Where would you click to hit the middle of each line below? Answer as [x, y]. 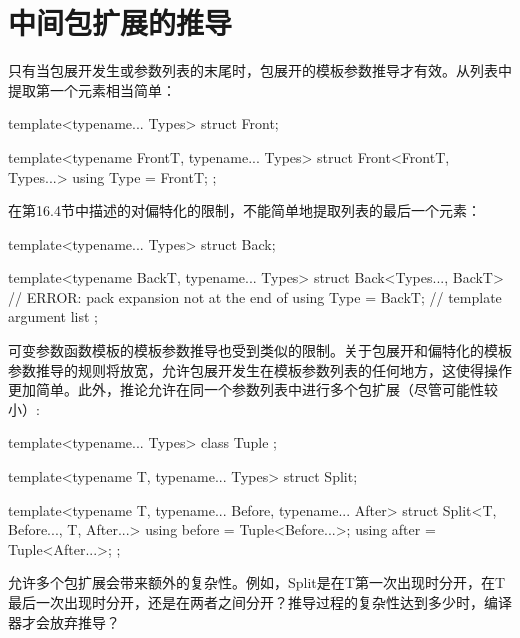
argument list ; [53, 316]
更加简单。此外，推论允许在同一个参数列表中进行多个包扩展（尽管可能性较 [253, 389]
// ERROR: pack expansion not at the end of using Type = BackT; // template [255, 296]
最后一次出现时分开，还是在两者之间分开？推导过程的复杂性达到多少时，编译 [260, 602]
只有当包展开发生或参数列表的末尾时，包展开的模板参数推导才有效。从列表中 [260, 70]
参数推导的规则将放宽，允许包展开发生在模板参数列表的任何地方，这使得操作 [260, 369]
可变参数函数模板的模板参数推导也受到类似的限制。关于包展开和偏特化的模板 [260, 350]
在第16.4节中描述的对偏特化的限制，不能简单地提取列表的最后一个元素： [244, 210]
